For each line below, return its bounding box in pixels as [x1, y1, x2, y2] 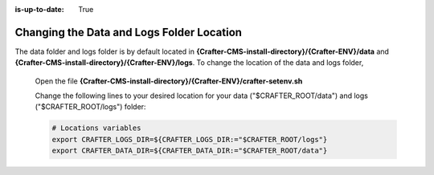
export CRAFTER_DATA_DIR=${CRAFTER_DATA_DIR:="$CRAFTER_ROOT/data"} [51, 146, 328, 156]
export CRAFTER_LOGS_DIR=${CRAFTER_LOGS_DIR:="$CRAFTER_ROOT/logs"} [51, 135, 328, 144]
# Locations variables [51, 124, 141, 132]
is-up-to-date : [14, 5, 64, 14]
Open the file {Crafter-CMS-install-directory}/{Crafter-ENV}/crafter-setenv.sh [35, 76, 303, 86]
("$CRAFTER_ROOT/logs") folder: [35, 102, 146, 112]
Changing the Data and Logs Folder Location [14, 25, 243, 39]
